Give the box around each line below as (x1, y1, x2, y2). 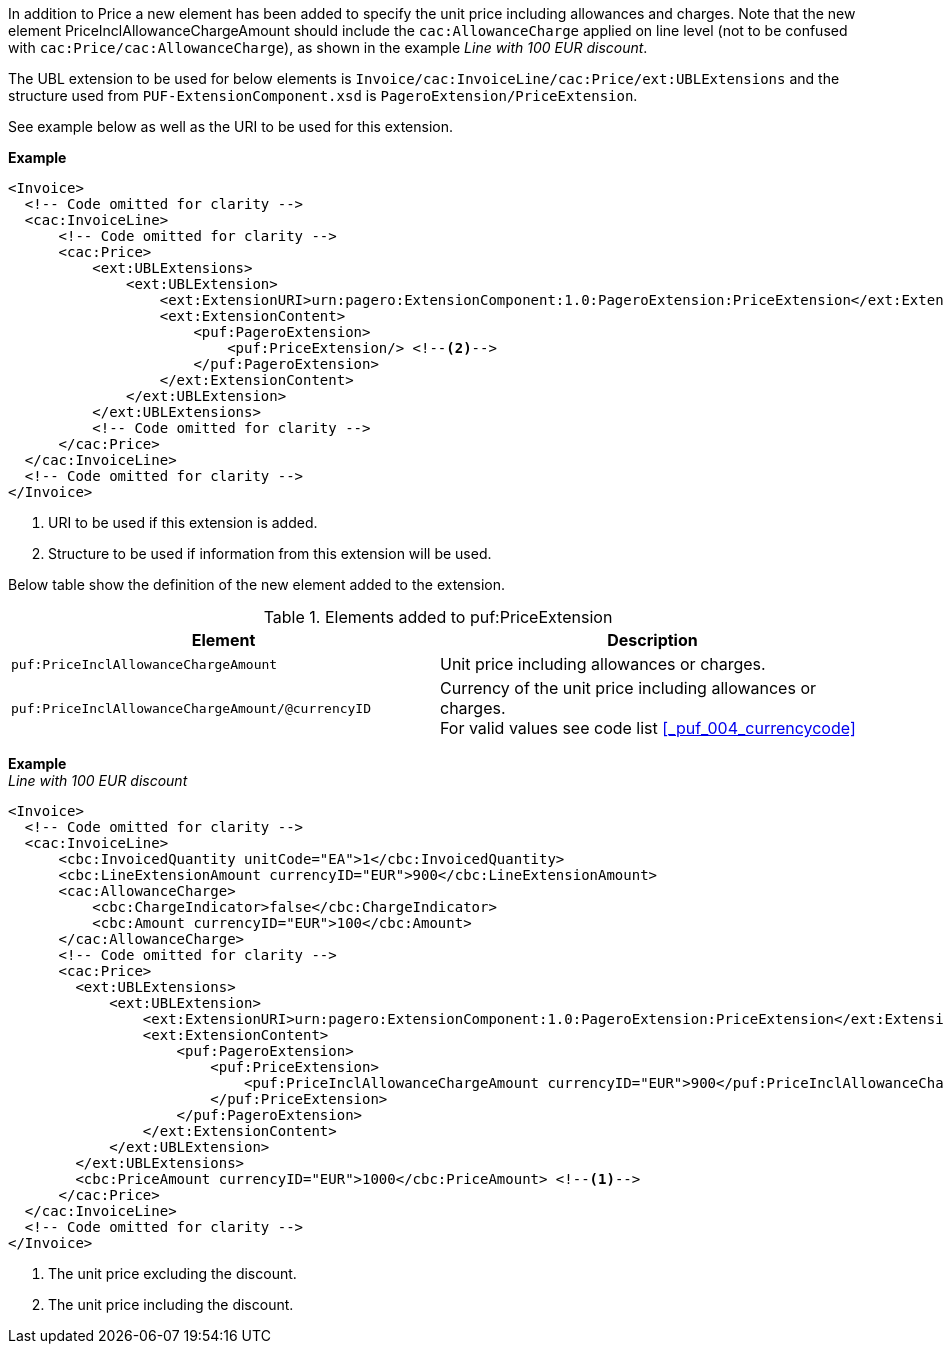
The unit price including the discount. (48, 1296, 294, 1313)
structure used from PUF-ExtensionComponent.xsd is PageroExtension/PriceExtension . (8, 87, 638, 104)
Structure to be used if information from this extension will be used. (48, 545, 492, 562)
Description (607, 630, 698, 650)
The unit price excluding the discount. (48, 1265, 297, 1282)
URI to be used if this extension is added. (48, 514, 318, 531)
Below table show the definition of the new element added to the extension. (8, 576, 506, 593)
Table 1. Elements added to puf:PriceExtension (263, 607, 613, 627)
